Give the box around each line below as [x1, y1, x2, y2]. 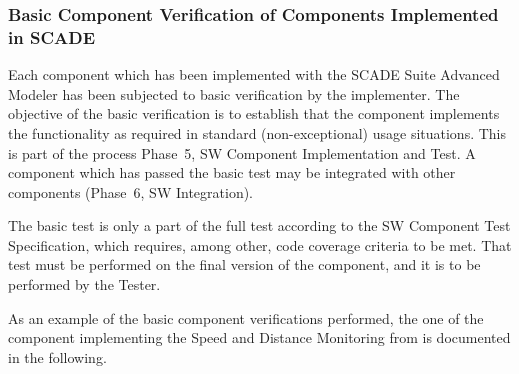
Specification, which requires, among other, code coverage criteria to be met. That [8, 234, 512, 255]
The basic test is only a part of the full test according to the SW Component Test [8, 215, 511, 236]
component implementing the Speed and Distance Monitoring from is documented [8, 327, 511, 348]
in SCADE [8, 24, 95, 49]
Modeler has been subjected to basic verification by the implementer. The [8, 83, 460, 104]
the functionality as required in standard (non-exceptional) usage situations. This [8, 122, 507, 143]
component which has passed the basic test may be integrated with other [8, 162, 456, 183]
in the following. [8, 346, 107, 367]
